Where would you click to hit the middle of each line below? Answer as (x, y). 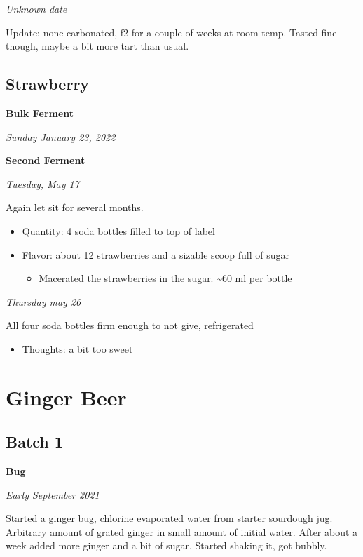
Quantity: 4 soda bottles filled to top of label (118, 230)
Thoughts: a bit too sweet (77, 348)
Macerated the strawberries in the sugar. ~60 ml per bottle (165, 278)
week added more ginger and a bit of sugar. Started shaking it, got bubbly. (166, 545)
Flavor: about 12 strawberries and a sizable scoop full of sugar (156, 254)
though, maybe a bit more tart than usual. (97, 46)
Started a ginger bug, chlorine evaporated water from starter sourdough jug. (169, 518)
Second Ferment (46, 160)
